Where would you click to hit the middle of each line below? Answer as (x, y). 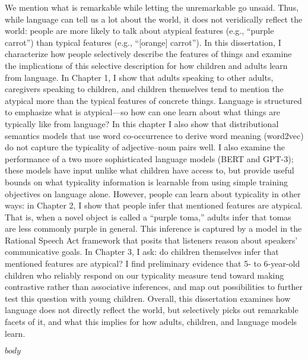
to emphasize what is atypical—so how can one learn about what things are (142, 112)
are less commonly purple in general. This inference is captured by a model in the (153, 228)
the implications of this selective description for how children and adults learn (146, 65)
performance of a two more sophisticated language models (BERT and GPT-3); (149, 158)
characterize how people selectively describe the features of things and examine (148, 54)
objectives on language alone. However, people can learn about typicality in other (153, 193)
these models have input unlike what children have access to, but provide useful (150, 170)
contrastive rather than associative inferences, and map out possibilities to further (154, 287)
